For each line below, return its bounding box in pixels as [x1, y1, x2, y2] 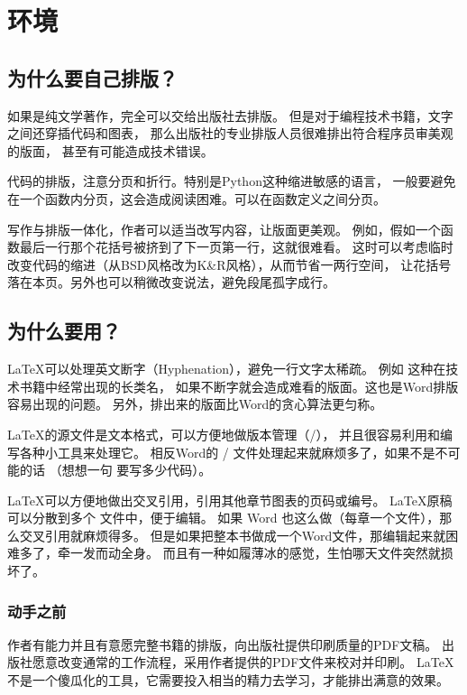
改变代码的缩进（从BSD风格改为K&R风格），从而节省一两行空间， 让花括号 [7, 255, 452, 273]
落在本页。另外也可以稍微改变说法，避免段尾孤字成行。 [7, 273, 335, 292]
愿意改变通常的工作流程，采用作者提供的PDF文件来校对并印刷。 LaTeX [32, 653, 454, 672]
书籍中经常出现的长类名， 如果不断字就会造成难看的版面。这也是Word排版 [19, 376, 459, 395]
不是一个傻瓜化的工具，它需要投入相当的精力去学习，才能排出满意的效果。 [7, 671, 449, 690]
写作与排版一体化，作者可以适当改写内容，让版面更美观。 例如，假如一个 [7, 219, 441, 238]
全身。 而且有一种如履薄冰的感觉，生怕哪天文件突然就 [120, 543, 441, 562]
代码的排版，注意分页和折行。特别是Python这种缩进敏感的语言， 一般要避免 [7, 171, 456, 190]
